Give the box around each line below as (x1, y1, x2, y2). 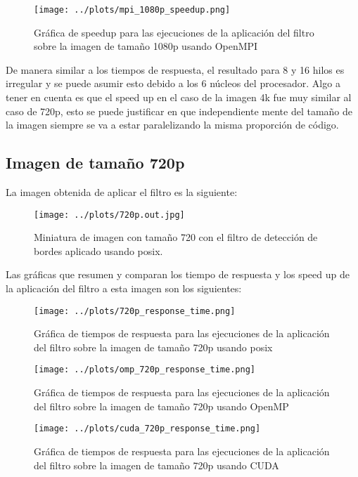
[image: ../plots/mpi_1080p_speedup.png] (34, 5, 231, 15)
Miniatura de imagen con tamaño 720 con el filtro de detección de (34, 230, 318, 244)
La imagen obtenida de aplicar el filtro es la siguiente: (6, 185, 238, 200)
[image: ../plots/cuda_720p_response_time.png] (34, 424, 261, 434)
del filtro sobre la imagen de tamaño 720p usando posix (34, 339, 273, 354)
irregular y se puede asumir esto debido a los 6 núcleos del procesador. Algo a (6, 76, 340, 91)
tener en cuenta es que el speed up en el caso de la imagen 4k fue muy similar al (6, 90, 352, 105)
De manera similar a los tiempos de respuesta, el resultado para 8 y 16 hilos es (6, 62, 345, 77)
